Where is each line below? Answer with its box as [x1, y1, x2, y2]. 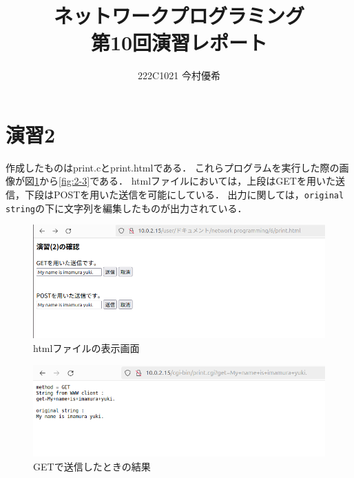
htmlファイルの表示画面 [33, 341, 140, 355]
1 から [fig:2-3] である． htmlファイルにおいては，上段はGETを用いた [34, 174, 335, 188]
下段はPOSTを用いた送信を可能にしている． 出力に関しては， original [24, 187, 344, 202]
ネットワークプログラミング [53, 1, 304, 30]
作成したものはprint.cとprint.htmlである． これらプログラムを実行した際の [6, 160, 340, 174]
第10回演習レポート [90, 28, 268, 56]
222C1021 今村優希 [138, 68, 220, 83]
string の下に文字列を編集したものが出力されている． [6, 200, 247, 215]
